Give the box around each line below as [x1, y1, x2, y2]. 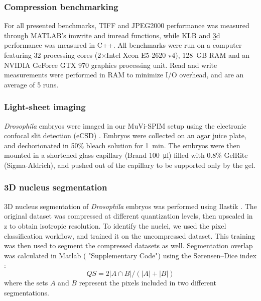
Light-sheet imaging [4, 101, 86, 113]
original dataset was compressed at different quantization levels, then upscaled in [4, 211, 253, 221]
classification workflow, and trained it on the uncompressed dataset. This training [4, 230, 255, 241]
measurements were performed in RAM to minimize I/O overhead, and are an [4, 69, 244, 80]
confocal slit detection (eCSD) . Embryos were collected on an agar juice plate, [4, 130, 246, 141]
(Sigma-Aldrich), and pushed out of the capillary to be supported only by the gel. [4, 159, 255, 170]
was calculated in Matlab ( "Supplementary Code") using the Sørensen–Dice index [4, 250, 256, 260]
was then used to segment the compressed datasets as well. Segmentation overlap [4, 240, 253, 251]
